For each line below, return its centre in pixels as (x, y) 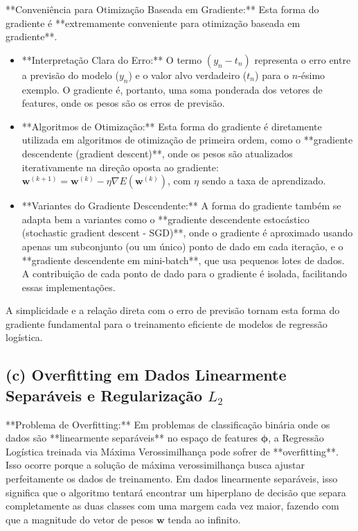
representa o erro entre (303, 59)
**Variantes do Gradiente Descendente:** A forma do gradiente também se (181, 206)
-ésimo (312, 75)
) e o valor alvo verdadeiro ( (188, 75)
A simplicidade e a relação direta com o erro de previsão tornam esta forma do (173, 310)
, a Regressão (296, 438)
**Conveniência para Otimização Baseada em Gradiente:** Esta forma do (162, 9)
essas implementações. (69, 287)
